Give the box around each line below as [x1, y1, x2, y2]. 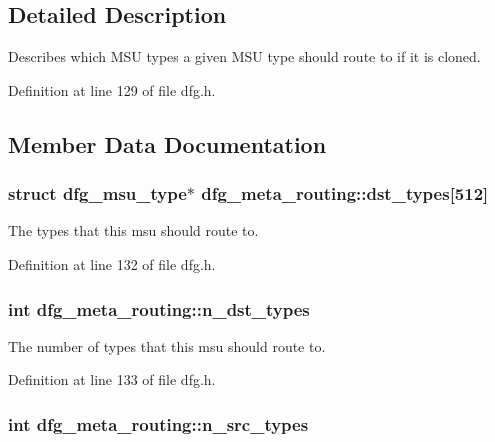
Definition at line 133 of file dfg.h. [8, 369, 216, 390]
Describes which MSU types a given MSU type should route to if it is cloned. [8, 46, 481, 67]
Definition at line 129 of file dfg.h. [8, 79, 216, 100]
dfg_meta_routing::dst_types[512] [201, 181, 489, 206]
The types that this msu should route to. [8, 220, 259, 241]
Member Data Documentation [8, 128, 327, 159]
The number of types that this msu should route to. [8, 335, 326, 356]
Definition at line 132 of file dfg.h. [8, 253, 216, 274]
